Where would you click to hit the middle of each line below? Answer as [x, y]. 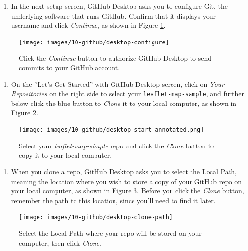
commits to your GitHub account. [70, 68]
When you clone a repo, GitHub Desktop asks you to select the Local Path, [124, 171]
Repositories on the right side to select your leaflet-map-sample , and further [128, 94]
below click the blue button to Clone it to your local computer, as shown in [124, 103]
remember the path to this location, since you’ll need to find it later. [113, 200]
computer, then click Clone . [60, 242]
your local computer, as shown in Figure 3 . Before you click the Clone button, [127, 191]
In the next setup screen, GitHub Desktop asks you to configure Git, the [119, 6]
